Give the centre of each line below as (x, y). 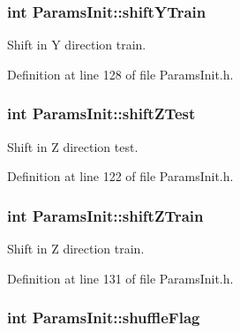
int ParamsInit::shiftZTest (101, 114)
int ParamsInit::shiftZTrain (105, 215)
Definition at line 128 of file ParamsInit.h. (120, 74)
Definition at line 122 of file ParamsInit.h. (120, 176)
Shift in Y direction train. (77, 45)
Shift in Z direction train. (76, 249)
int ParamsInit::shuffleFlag (104, 318)
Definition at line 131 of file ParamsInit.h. (120, 278)
